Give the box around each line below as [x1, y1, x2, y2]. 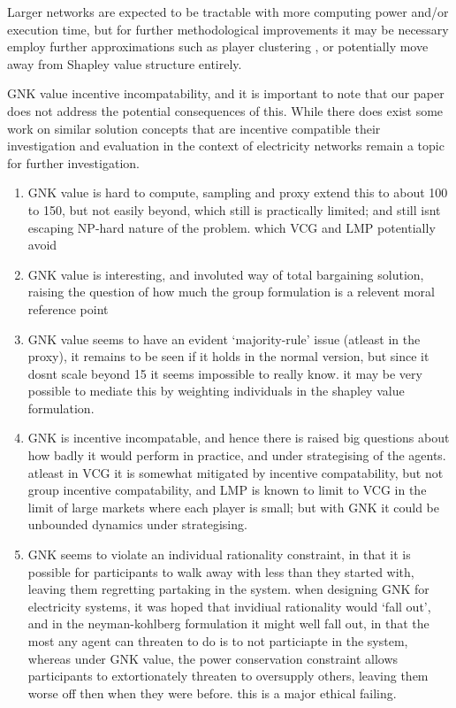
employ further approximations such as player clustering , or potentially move [7, 37, 429, 56]
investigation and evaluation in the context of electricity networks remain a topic [7, 136, 445, 155]
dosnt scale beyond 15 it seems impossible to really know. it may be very [27, 364, 422, 382]
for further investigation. [7, 153, 140, 172]
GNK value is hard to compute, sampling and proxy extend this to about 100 [27, 183, 448, 202]
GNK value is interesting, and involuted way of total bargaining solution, [27, 265, 424, 283]
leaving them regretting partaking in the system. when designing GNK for [27, 580, 429, 598]
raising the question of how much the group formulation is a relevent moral [27, 282, 435, 301]
